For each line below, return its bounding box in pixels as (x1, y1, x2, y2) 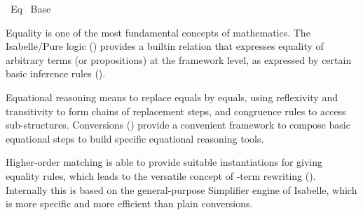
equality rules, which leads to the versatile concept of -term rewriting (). (6, 168, 316, 183)
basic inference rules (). (6, 66, 106, 81)
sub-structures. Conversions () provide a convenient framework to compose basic (6, 117, 350, 132)
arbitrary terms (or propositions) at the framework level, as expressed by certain (6, 52, 352, 67)
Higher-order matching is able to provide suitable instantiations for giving (6, 155, 323, 169)
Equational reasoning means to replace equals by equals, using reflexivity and (6, 89, 338, 104)
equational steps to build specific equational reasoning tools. (6, 131, 264, 145)
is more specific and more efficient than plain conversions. (6, 196, 253, 211)
